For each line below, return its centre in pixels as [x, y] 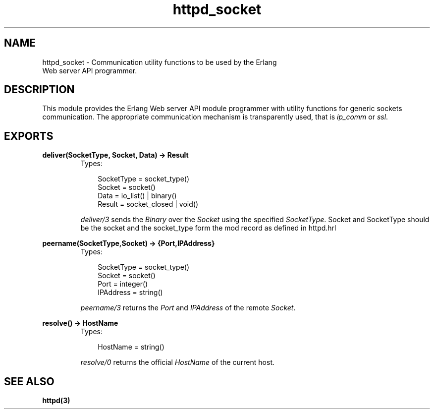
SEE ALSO [29, 381]
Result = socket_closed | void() [148, 204]
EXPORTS [29, 136]
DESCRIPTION [39, 90]
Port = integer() [123, 284]
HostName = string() [131, 347]
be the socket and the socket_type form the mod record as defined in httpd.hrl [208, 228]
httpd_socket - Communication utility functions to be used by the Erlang [160, 62]
